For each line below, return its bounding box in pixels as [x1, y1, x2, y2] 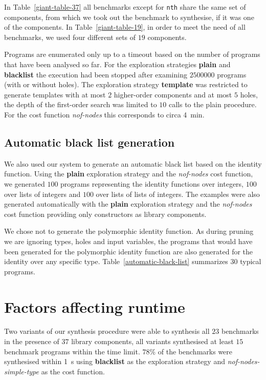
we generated [4, 178, 45, 189]
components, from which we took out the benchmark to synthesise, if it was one [4, 11, 254, 22]
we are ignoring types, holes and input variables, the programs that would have [4, 235, 253, 246]
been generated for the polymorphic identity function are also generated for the [4, 246, 253, 256]
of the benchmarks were [158, 346, 233, 356]
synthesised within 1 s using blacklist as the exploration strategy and [4, 356, 225, 367]
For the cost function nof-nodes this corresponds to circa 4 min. [4, 109, 205, 119]
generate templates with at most [4, 89, 106, 99]
